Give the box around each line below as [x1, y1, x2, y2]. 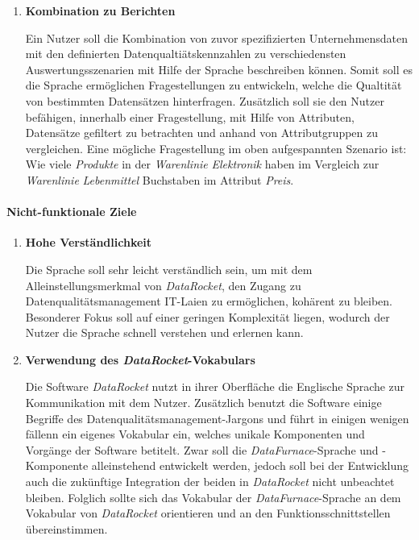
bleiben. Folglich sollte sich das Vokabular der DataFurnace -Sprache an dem [25, 488, 401, 505]
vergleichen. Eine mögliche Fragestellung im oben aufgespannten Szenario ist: [25, 139, 407, 156]
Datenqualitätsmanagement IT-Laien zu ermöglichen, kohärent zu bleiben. [25, 293, 392, 309]
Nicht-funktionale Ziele [6, 203, 137, 220]
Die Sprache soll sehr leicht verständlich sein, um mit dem [25, 260, 313, 277]
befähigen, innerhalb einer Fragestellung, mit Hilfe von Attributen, [25, 108, 355, 125]
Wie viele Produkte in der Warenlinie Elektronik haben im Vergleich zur [25, 156, 380, 172]
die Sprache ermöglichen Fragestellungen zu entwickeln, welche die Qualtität [25, 77, 402, 93]
